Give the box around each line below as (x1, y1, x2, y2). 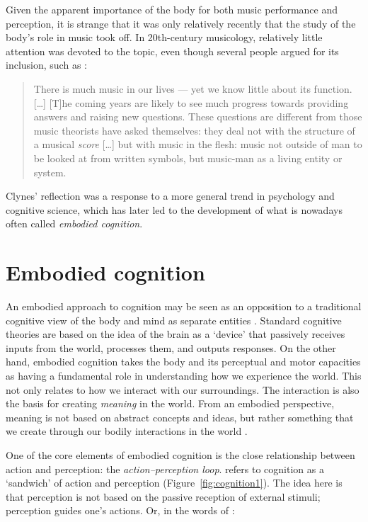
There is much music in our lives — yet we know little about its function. (33, 81, 352, 96)
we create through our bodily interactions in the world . (6, 424, 248, 438)
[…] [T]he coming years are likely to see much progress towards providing (33, 95, 349, 110)
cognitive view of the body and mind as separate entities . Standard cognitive (6, 312, 342, 327)
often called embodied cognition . (6, 216, 143, 231)
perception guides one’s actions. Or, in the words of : (6, 503, 235, 518)
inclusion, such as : (6, 57, 87, 72)
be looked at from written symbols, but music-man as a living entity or (33, 150, 343, 165)
